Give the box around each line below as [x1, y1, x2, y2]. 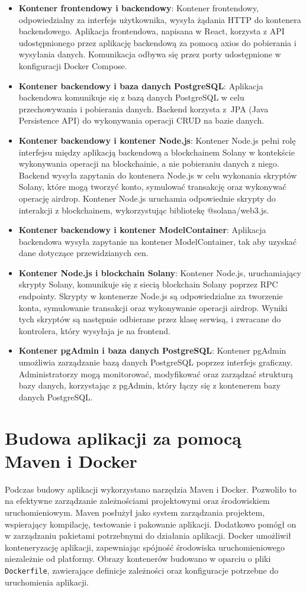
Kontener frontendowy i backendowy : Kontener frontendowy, [18, 2, 259, 14]
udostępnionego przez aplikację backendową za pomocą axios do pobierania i [18, 36, 297, 48]
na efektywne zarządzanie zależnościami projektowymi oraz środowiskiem [5, 494, 270, 507]
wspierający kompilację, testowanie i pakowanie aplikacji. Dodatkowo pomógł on [5, 517, 297, 530]
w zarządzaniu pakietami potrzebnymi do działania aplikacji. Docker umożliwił [5, 529, 291, 542]
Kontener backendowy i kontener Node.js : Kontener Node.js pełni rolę [18, 134, 296, 146]
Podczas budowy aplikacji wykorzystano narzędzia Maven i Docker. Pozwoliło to [5, 483, 297, 495]
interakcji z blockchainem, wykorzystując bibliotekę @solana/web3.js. [18, 203, 269, 216]
